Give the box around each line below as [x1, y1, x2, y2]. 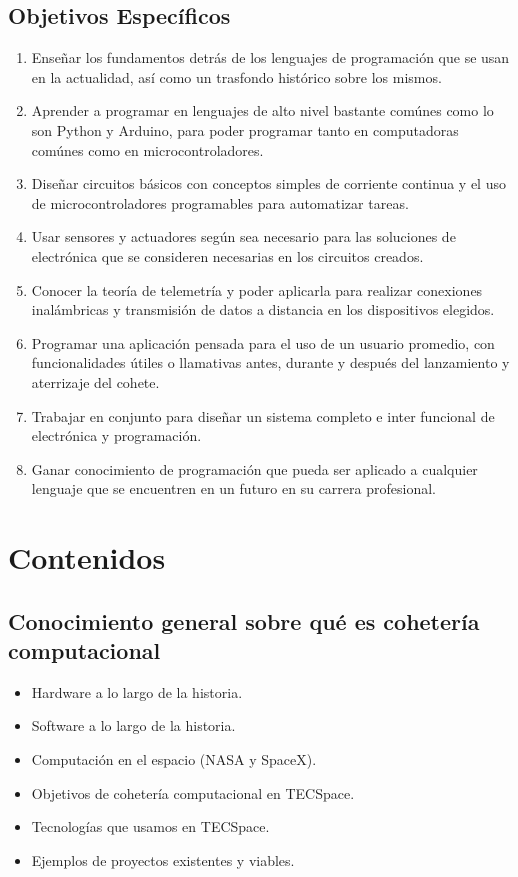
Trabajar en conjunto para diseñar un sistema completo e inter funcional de [31, 405, 495, 426]
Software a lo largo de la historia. [31, 715, 236, 736]
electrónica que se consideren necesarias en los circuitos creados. [31, 245, 424, 266]
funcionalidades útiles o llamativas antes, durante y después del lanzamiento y [31, 352, 510, 373]
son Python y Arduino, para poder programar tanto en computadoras [31, 119, 459, 140]
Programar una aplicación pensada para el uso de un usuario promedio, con [31, 332, 495, 353]
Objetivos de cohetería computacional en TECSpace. [31, 782, 355, 803]
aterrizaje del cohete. [31, 371, 160, 392]
